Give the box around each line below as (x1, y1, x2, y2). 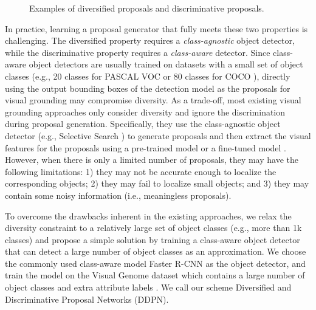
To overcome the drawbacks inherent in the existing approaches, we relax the (5, 209, 292, 222)
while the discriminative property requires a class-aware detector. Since (5, 46, 270, 58)
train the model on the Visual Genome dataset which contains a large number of (5, 269, 305, 281)
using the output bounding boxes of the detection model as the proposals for (5, 81, 290, 94)
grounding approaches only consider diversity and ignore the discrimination (5, 105, 286, 118)
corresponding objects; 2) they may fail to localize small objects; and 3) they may (5, 177, 309, 190)
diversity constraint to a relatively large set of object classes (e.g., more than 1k (5, 221, 302, 234)
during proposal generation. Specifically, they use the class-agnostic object (5, 117, 281, 130)
